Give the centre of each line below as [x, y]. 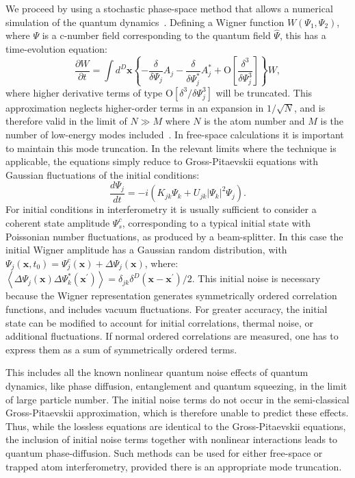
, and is [310, 107]
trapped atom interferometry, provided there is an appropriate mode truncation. [174, 466]
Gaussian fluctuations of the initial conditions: [103, 174]
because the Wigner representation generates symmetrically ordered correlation [171, 295]
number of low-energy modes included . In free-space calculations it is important [175, 135]
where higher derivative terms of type [84, 92]
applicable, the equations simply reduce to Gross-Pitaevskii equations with [162, 161]
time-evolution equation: [56, 49]
